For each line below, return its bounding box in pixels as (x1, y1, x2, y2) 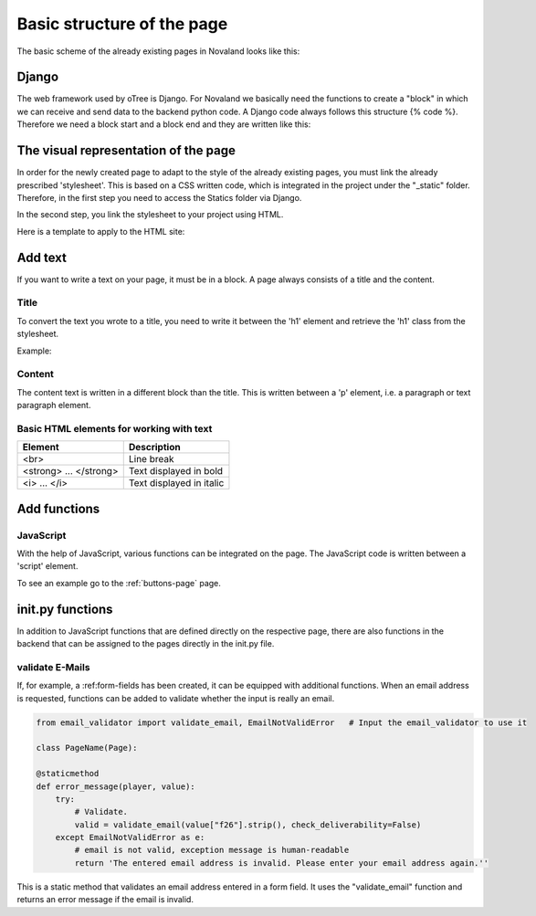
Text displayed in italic (128, 477, 225, 490)
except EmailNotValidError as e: (55, 832, 205, 843)
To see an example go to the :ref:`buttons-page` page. (16, 577, 221, 588)
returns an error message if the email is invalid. (16, 894, 194, 905)
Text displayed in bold (128, 465, 224, 478)
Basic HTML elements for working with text (16, 422, 213, 435)
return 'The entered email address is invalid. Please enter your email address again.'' (74, 858, 489, 868)
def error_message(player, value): (36, 781, 195, 792)
